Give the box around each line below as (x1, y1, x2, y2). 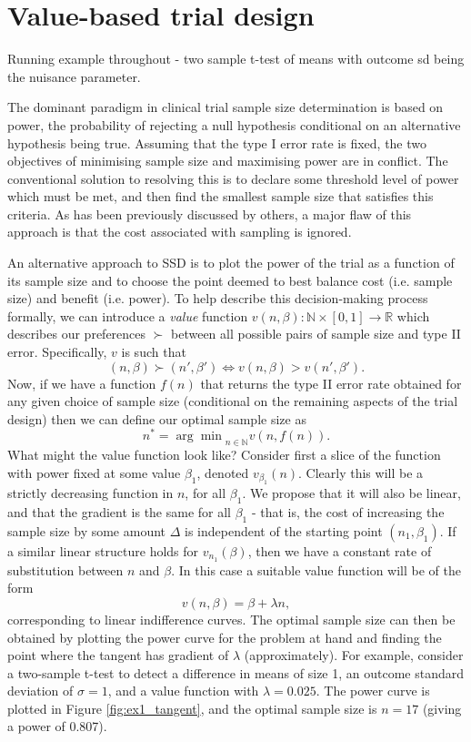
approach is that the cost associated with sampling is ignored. (7, 222, 352, 241)
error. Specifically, (7, 342, 107, 361)
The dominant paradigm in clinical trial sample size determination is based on (7, 97, 444, 117)
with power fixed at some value (7, 462, 181, 482)
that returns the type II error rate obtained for (200, 373, 462, 392)
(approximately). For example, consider (244, 645, 464, 665)
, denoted (196, 462, 249, 482)
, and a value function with (107, 681, 259, 700)
